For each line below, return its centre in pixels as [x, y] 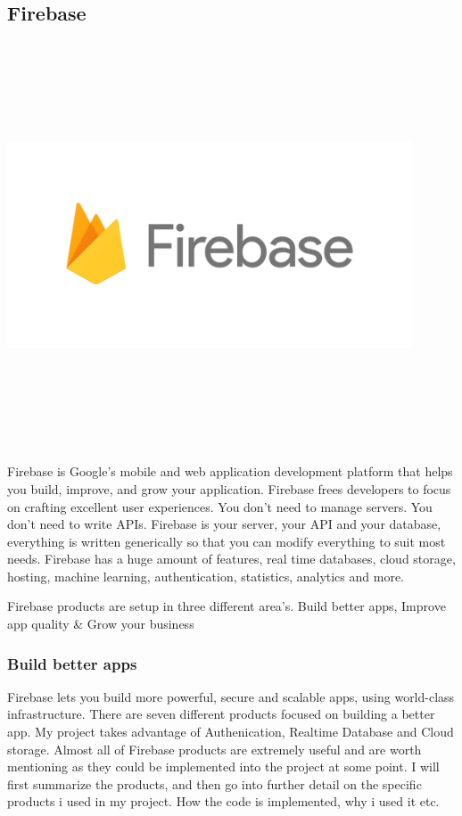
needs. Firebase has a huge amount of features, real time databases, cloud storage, [231, 559]
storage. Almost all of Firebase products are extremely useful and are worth [214, 749]
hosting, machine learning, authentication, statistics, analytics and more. [206, 576]
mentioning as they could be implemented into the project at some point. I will [223, 767]
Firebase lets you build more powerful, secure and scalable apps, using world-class [231, 696]
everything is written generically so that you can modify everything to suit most [227, 541]
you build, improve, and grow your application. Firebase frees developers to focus [229, 488]
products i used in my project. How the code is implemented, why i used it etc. [223, 801]
